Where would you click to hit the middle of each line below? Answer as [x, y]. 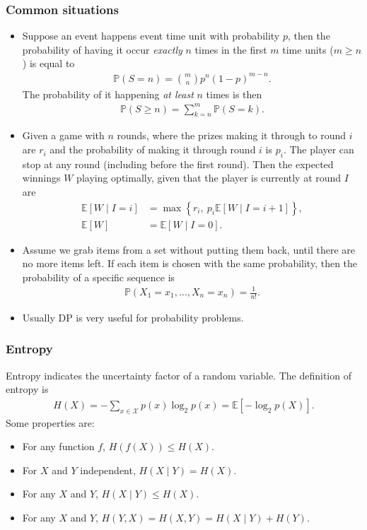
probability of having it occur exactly [102, 49]
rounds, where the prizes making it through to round [232, 135]
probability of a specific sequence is [99, 277]
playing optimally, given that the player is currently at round [209, 178]
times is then [234, 94]
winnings [41, 178]
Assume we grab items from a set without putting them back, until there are [188, 249]
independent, [108, 470]
